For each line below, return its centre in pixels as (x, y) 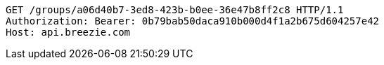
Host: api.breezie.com (68, 32)
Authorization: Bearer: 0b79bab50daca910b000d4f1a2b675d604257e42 (193, 21)
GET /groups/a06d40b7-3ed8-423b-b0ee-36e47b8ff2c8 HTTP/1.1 (175, 10)
